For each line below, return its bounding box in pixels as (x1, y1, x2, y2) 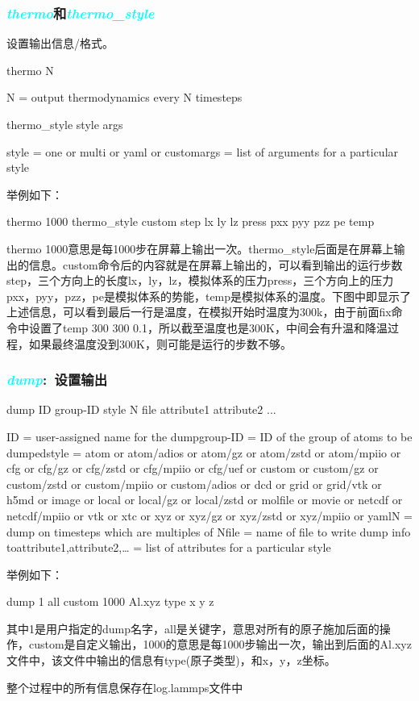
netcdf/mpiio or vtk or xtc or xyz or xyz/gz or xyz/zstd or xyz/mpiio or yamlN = (6, 507, 413, 524)
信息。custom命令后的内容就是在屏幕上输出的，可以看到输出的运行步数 (28, 256, 403, 273)
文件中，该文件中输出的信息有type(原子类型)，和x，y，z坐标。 (6, 652, 336, 669)
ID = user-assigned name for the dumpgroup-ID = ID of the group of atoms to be (6, 428, 413, 444)
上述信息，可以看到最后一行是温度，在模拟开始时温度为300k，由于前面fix (6, 303, 392, 320)
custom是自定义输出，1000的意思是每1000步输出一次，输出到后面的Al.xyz (28, 636, 412, 653)
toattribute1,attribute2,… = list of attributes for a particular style (6, 539, 331, 556)
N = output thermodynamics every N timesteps (6, 89, 243, 106)
